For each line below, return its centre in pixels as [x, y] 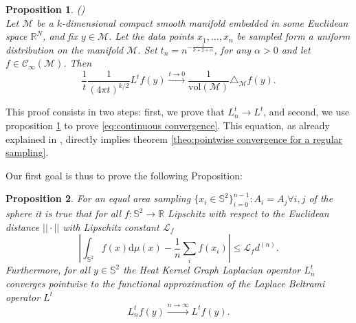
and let [296, 49]
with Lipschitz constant [111, 226]
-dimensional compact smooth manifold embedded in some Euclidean [205, 22]
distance [23, 226]
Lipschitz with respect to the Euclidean [248, 213]
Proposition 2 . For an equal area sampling [98, 198]
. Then [78, 63]
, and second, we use [307, 112]
